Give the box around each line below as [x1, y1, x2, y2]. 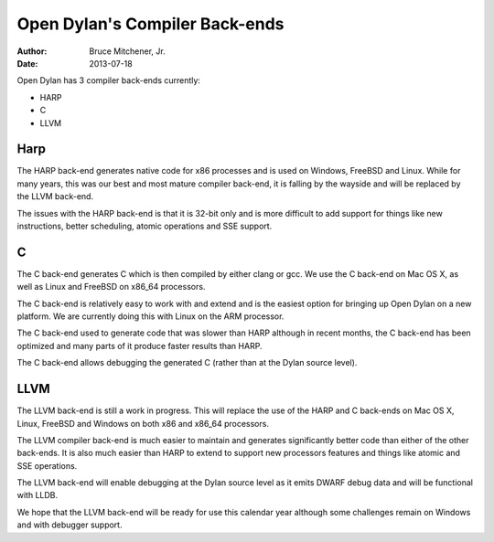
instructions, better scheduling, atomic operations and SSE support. [16, 220, 273, 231]
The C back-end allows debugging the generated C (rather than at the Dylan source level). [16, 357, 358, 368]
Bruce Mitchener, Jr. [89, 46, 166, 57]
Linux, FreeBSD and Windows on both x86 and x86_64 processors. [16, 418, 270, 429]
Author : [16, 46, 48, 57]
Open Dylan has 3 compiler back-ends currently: [16, 75, 201, 86]
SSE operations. [16, 460, 78, 471]
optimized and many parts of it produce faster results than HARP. [16, 340, 263, 351]
